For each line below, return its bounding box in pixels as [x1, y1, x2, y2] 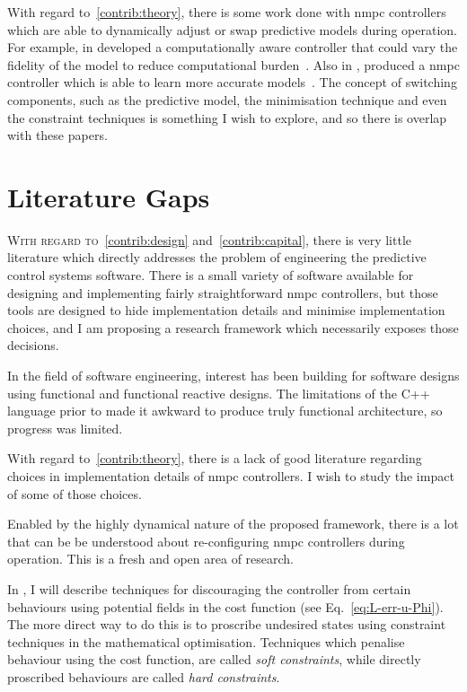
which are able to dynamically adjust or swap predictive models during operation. [7, 20, 457, 39]
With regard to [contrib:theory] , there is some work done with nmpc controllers [7, 3, 446, 21]
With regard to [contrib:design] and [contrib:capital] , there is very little [7, 230, 412, 249]
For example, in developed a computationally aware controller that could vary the [7, 38, 458, 57]
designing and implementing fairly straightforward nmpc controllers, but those [7, 283, 438, 302]
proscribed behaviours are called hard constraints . [7, 667, 280, 686]
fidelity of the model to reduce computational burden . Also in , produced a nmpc [7, 55, 460, 74]
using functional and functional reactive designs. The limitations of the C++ [7, 383, 430, 402]
